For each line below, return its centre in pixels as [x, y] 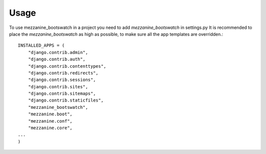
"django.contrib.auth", [57, 59]
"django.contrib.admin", [58, 52]
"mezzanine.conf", [50, 121]
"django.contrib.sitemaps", [62, 94]
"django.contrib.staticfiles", [66, 100]
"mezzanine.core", [50, 128]
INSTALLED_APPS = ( [41, 46]
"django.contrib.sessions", [62, 80]
